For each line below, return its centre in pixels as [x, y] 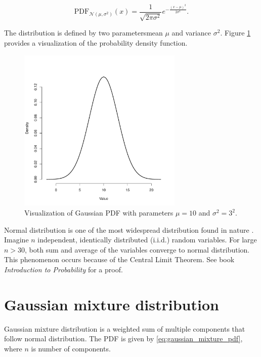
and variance [191, 33]
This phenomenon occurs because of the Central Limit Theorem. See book [119, 259]
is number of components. [71, 348]
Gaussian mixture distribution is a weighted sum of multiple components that [125, 328]
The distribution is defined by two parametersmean [83, 33]
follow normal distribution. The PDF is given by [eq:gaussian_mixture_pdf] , [123, 338]
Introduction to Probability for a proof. [63, 269]
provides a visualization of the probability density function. [96, 43]
